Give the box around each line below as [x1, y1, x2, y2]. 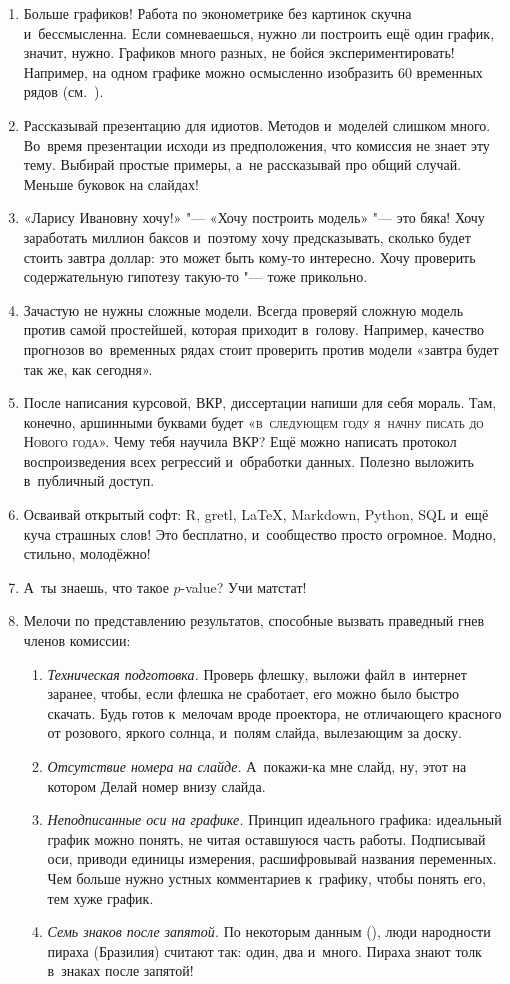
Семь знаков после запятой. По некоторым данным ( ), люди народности [47, 921, 491, 942]
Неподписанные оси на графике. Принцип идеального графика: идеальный [47, 809, 502, 830]
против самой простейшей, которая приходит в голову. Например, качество [23, 319, 485, 340]
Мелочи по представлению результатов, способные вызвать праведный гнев [23, 610, 485, 631]
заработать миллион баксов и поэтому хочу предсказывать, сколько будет [23, 226, 471, 247]
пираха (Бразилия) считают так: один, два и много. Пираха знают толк [47, 940, 482, 961]
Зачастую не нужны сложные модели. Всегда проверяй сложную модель [23, 299, 464, 320]
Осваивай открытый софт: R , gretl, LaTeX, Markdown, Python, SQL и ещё [23, 504, 489, 525]
